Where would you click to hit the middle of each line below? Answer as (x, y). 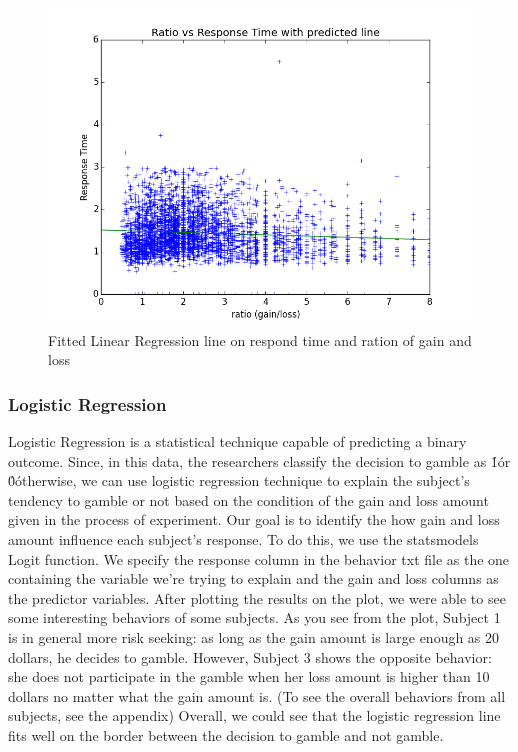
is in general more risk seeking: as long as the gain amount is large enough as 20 (254, 636)
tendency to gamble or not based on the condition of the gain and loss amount (248, 499)
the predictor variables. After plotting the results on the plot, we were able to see (257, 597)
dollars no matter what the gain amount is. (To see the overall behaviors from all (257, 695)
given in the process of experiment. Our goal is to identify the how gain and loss (254, 519)
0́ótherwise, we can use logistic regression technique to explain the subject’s (239, 480)
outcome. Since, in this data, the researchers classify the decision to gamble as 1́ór (259, 460)
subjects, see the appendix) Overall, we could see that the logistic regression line (254, 715)
